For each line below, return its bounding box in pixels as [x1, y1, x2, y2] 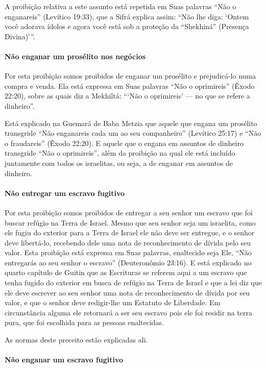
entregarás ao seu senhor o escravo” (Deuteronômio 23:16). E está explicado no [5, 257, 252, 267]
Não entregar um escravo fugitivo [5, 187, 125, 198]
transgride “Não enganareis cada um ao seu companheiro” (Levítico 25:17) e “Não [5, 128, 261, 138]
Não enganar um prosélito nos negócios [5, 51, 146, 61]
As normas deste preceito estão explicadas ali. [5, 334, 148, 345]
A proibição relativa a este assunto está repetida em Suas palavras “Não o [5, 1, 236, 11]
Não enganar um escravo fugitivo [5, 354, 124, 365]
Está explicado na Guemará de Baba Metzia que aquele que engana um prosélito [5, 117, 257, 128]
